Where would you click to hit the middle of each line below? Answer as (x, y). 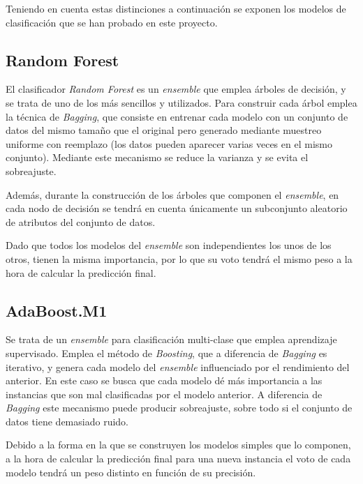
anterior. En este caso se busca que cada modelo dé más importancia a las (164, 380)
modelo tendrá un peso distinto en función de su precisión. (131, 472)
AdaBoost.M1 (57, 310)
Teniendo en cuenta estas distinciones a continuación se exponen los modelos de (176, 8)
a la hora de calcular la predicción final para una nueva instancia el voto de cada (178, 459)
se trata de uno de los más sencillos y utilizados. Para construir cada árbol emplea (181, 102)
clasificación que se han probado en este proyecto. (112, 22)
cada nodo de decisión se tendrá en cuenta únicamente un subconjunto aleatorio (177, 208)
